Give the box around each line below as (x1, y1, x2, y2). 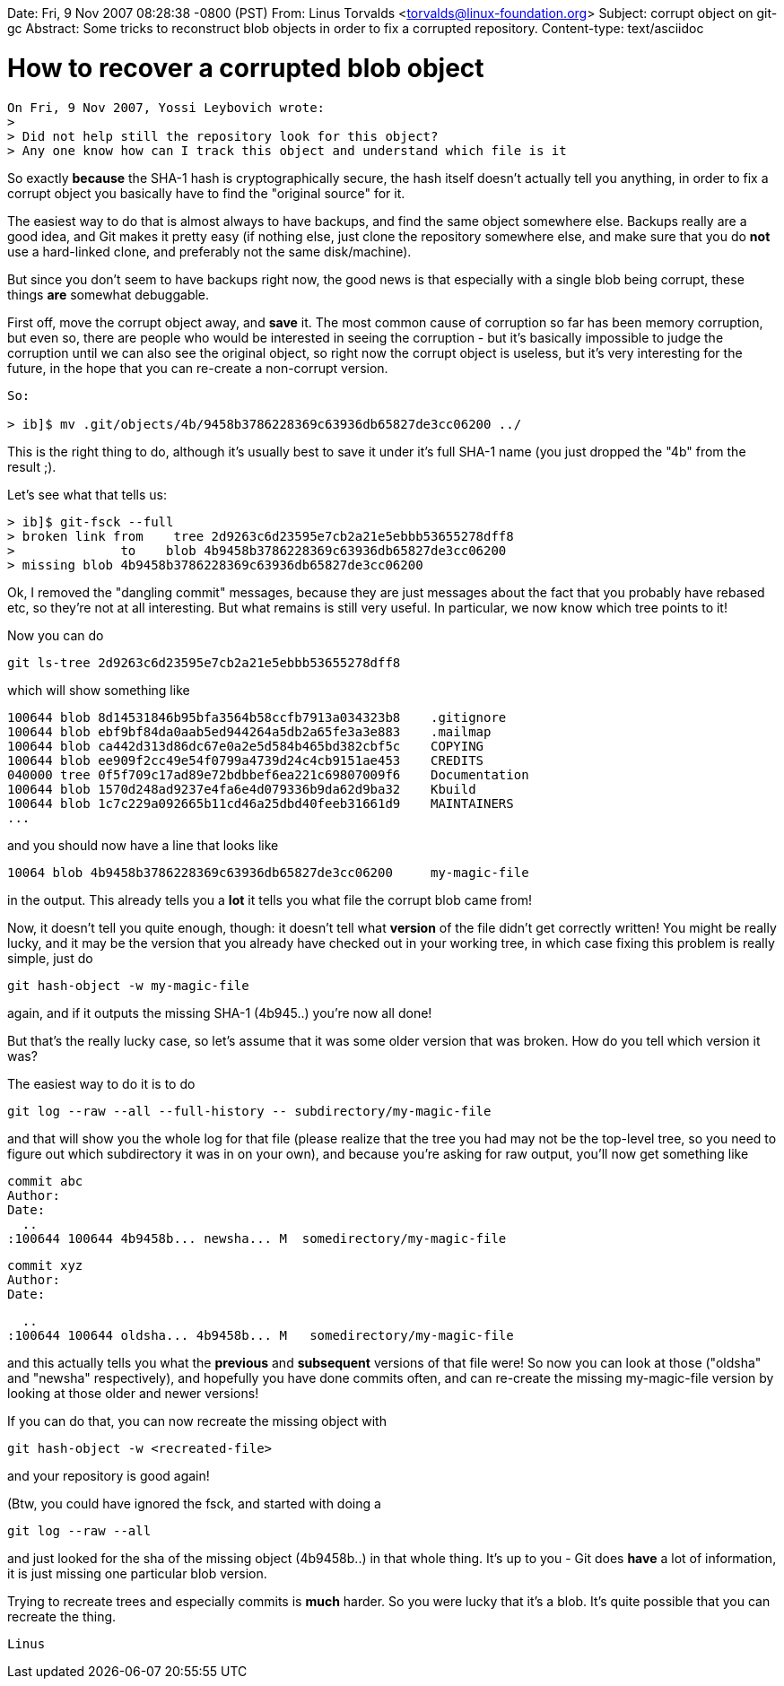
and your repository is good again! (7, 1467, 210, 1483)
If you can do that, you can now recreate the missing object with (7, 1412, 387, 1429)
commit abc (7, 1173, 83, 1188)
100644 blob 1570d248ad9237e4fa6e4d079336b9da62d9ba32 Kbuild (7, 781, 476, 796)
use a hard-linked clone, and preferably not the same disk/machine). (7, 243, 412, 259)
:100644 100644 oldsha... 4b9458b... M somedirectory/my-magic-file (7, 1327, 514, 1343)
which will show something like (7, 682, 190, 698)
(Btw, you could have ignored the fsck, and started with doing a (7, 1495, 381, 1511)
